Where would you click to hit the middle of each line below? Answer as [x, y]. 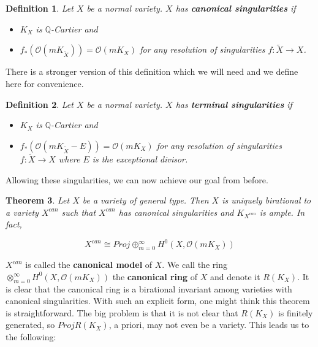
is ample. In [282, 212]
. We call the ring [195, 265]
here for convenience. [45, 83]
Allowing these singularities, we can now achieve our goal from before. [137, 179]
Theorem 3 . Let [38, 200]
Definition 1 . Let [40, 8]
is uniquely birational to [267, 200]
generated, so [30, 325]
